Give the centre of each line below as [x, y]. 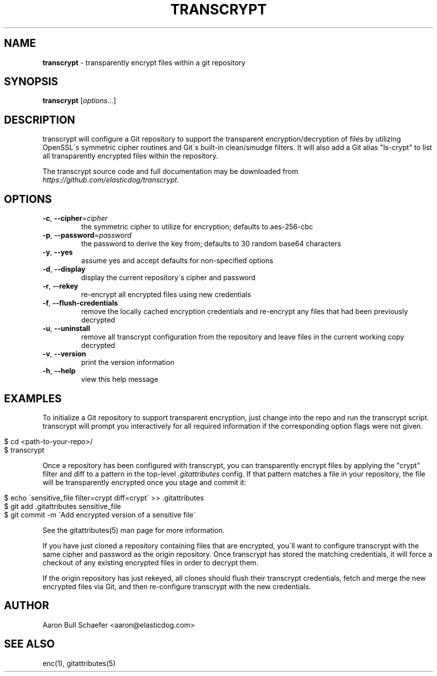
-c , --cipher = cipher [75, 218]
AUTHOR [27, 606]
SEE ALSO [29, 644]
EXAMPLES [33, 398]
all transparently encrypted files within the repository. [130, 156]
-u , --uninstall [66, 329]
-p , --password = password [87, 235]
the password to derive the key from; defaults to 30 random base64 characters [211, 244]
